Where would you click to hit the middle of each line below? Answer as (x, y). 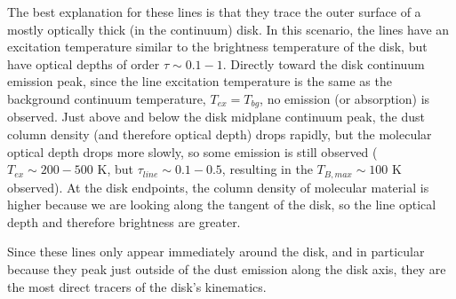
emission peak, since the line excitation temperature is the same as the (200, 81)
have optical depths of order (84, 63)
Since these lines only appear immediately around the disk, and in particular (216, 252)
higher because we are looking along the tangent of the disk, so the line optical (222, 205)
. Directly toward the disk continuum (324, 63)
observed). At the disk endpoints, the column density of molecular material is (218, 187)
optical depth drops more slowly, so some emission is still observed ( (192, 151)
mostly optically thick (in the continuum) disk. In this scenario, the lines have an (228, 29)
